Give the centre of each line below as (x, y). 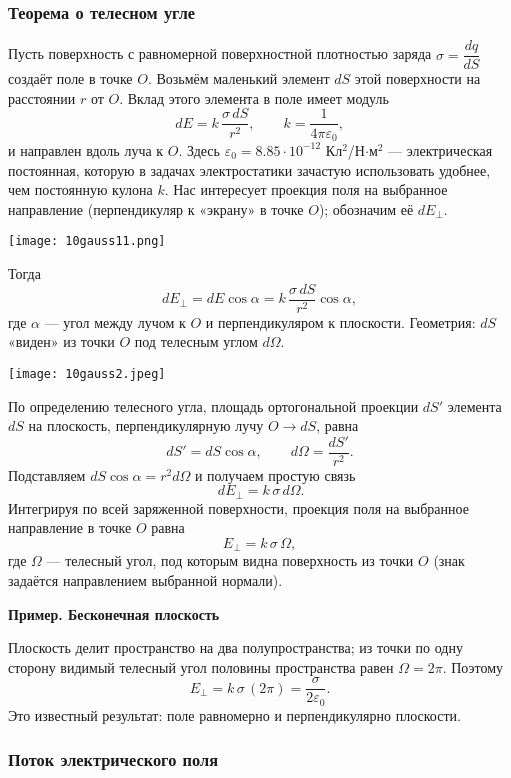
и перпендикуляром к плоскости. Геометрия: (340, 321)
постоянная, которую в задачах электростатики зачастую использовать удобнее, (249, 169)
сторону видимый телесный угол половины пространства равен (201, 666)
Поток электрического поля (113, 759)
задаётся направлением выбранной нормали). (145, 580)
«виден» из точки (61, 341)
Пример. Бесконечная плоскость (114, 613)
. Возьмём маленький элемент (238, 78)
